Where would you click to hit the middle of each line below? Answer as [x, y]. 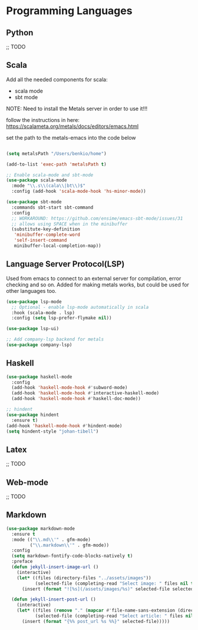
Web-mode [27, 482]
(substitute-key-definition [46, 229]
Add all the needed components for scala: [57, 79]
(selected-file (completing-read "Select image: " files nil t [114, 583]
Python [20, 33]
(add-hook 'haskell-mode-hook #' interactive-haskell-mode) [85, 393]
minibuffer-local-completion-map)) [57, 246]
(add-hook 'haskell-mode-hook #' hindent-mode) [64, 426]
